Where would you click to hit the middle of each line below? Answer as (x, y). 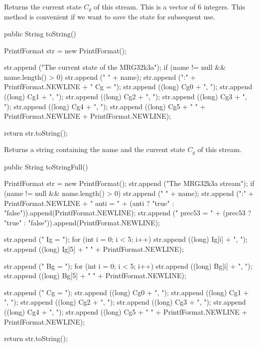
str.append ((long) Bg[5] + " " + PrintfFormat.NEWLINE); (95, 275)
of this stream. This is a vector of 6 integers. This (169, 6)
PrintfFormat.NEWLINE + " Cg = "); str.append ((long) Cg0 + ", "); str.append (128, 87)
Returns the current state (43, 6)
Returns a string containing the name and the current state (95, 149)
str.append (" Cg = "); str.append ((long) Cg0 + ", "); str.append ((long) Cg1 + (127, 292)
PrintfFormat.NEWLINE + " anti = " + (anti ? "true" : (89, 203)
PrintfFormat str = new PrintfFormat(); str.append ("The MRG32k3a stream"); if (129, 183)
